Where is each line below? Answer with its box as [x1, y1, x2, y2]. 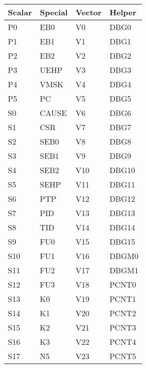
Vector [75, 6, 102, 18]
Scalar [8, 6, 32, 18]
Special [39, 6, 68, 18]
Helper [109, 6, 137, 18]
